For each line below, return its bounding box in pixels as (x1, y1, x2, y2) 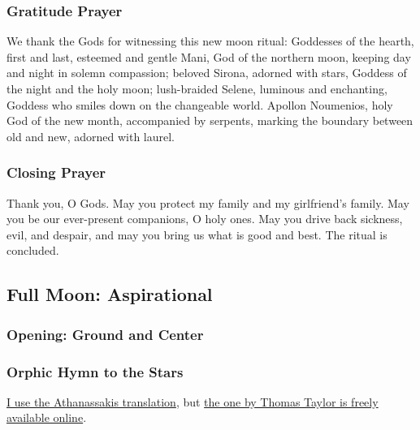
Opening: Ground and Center (6, 324, 204, 344)
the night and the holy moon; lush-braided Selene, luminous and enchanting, (6, 80, 388, 97)
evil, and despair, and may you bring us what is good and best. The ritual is (6, 226, 388, 243)
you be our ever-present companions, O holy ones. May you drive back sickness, (6, 210, 403, 227)
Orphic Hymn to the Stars (6, 361, 184, 381)
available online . (6, 409, 87, 426)
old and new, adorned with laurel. (6, 127, 175, 144)
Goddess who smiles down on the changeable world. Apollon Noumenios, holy (6, 96, 393, 113)
